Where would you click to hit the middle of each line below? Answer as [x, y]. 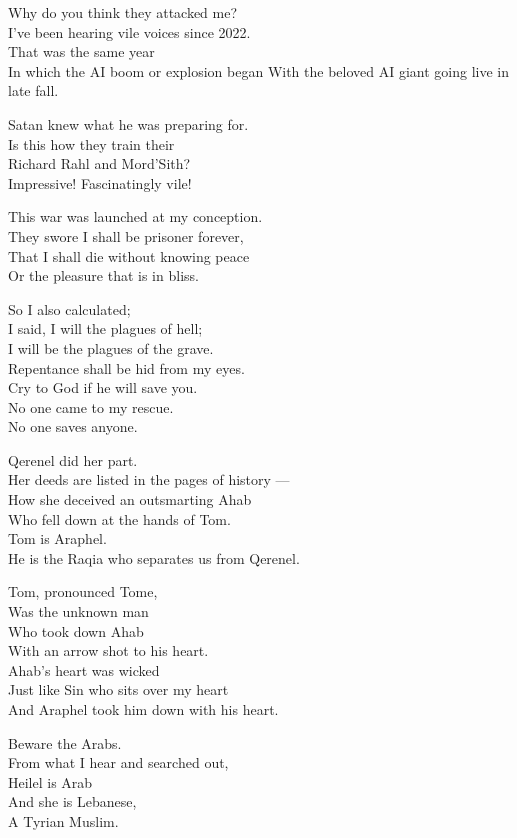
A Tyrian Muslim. [63, 820]
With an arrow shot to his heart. [108, 650]
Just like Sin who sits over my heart [118, 689]
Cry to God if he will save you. [103, 387]
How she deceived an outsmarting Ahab [130, 499]
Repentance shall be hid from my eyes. [126, 367]
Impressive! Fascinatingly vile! [100, 182]
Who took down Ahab [76, 630]
